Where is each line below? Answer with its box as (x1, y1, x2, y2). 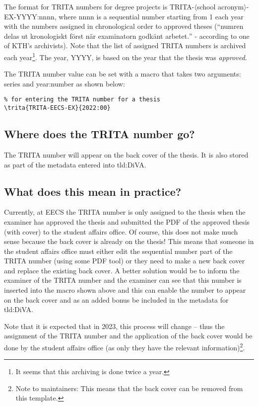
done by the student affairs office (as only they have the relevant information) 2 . (4, 341, 245, 352)
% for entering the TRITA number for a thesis (4, 96, 160, 103)
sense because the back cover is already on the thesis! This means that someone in (4, 236, 254, 246)
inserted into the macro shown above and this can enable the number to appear (4, 285, 246, 295)
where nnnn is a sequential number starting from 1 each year (59, 11, 244, 21)
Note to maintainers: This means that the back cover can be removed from (15, 383, 243, 393)
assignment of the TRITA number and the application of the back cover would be (4, 330, 253, 341)
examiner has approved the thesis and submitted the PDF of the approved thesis (4, 216, 250, 227)
